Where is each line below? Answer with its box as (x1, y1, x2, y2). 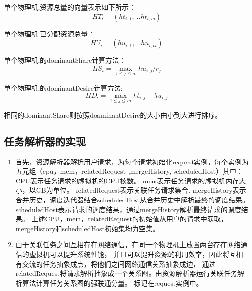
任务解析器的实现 (4, 133, 86, 148)
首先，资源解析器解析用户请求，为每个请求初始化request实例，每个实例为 (15, 156, 249, 166)
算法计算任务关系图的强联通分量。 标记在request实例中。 (22, 277, 203, 288)
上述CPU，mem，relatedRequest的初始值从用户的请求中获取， (31, 214, 228, 224)
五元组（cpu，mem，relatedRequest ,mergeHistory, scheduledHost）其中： (15, 166, 244, 176)
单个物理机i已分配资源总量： (4, 28, 95, 38)
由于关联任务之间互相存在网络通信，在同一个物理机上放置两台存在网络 (15, 239, 241, 250)
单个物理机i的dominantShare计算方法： (4, 55, 126, 65)
